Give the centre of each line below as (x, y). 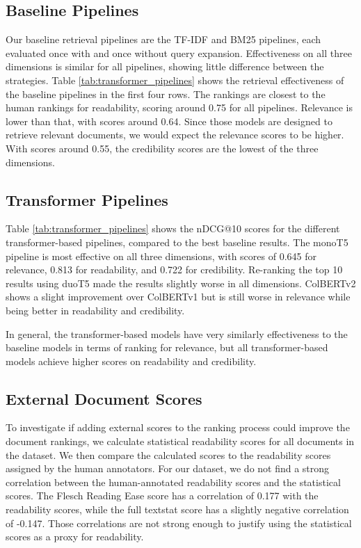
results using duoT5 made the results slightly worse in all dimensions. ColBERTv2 (181, 283)
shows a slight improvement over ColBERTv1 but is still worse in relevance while (178, 297)
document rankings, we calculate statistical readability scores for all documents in (180, 441)
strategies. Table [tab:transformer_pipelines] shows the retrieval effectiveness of (175, 80)
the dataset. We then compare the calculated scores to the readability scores (168, 454)
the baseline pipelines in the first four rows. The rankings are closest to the (166, 94)
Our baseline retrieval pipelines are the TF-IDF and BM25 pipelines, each (163, 39)
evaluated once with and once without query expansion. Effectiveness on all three (179, 53)
